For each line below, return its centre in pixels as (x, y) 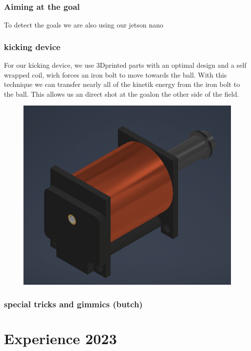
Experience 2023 (60, 338)
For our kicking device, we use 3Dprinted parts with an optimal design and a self (125, 65)
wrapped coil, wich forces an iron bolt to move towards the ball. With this (115, 74)
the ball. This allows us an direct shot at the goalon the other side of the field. (122, 94)
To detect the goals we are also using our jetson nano (84, 25)
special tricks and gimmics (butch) (73, 304)
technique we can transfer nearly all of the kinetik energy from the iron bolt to (122, 84)
